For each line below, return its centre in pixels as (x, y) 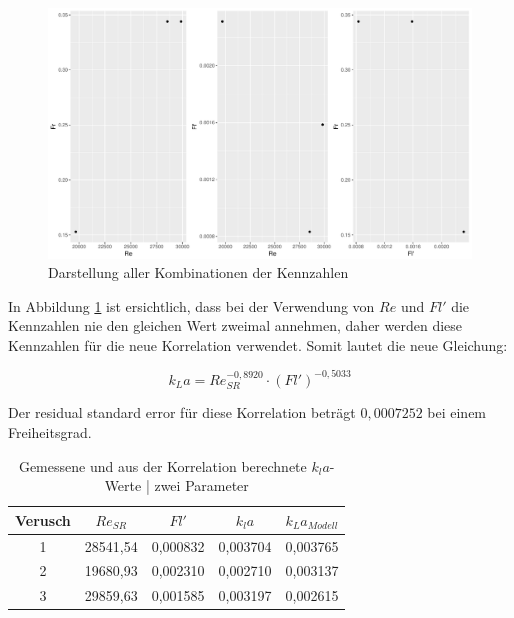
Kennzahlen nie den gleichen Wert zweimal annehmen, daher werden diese (235, 325)
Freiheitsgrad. (50, 431)
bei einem (457, 412)
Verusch (43, 519)
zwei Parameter (201, 485)
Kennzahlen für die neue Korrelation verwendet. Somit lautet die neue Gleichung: (258, 344)
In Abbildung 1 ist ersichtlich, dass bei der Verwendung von (191, 305)
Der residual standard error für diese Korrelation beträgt (182, 412)
